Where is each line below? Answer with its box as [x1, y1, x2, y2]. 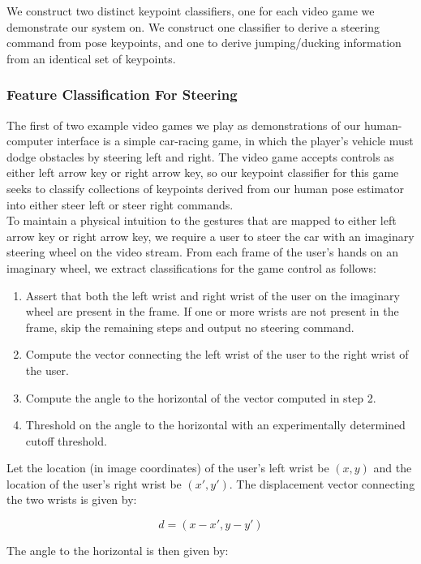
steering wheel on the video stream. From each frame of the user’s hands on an [6, 243, 398, 260]
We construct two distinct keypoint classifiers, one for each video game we [6, 2, 375, 19]
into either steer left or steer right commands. [6, 196, 234, 213]
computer [6, 132, 54, 149]
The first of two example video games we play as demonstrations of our [6, 116, 361, 133]
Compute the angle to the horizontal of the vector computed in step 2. [25, 389, 376, 406]
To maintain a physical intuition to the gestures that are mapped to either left [6, 212, 397, 229]
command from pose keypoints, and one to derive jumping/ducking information [6, 34, 402, 51]
